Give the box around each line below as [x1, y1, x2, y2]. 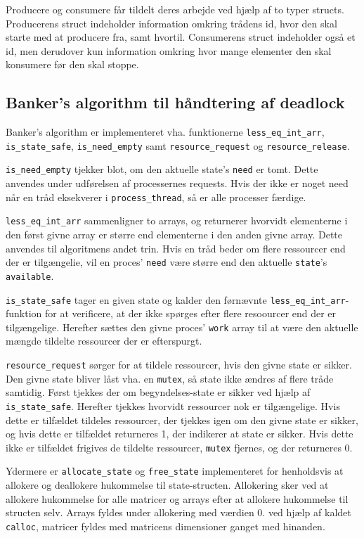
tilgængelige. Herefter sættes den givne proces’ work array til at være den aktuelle [6, 319, 358, 334]
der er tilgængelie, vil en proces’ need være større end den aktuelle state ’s [6, 255, 327, 269]
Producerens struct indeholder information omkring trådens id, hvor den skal [6, 15, 337, 30]
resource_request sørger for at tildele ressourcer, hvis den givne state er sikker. [6, 357, 352, 372]
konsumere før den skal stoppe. [6, 57, 139, 72]
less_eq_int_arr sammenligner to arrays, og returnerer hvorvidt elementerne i [6, 213, 348, 228]
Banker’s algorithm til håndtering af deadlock [6, 91, 345, 113]
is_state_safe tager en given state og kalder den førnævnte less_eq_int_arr [6, 292, 346, 307]
